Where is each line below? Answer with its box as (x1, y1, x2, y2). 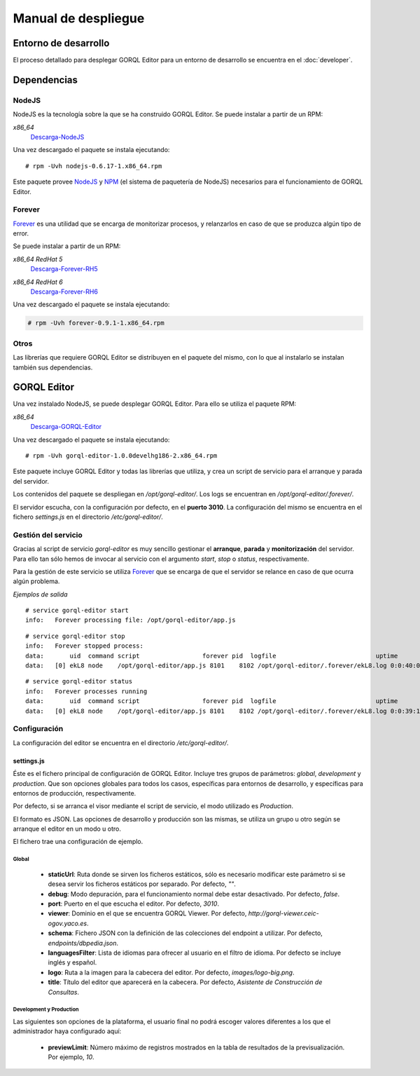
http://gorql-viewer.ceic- (248, 909, 319, 918)
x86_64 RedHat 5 (13, 254, 63, 263)
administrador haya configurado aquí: (13, 1027, 122, 1035)
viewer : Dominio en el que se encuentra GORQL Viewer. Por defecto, (48, 909, 247, 918)
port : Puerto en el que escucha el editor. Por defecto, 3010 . (48, 899, 220, 908)
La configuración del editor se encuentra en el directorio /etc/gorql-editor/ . (13, 738, 229, 747)
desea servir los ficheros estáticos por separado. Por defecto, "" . (48, 880, 236, 888)
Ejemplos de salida (13, 590, 68, 599)
